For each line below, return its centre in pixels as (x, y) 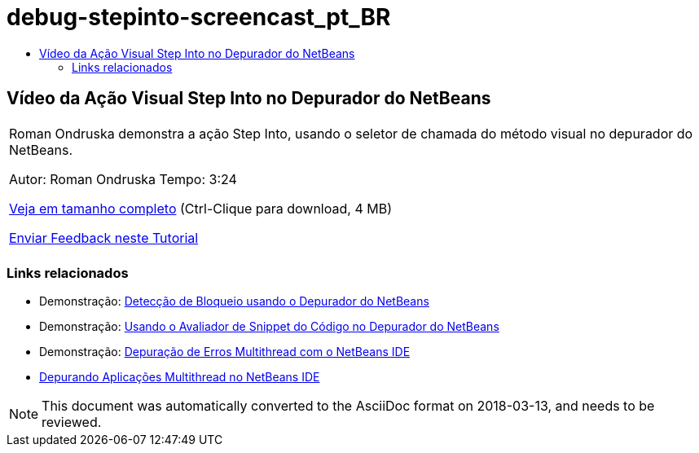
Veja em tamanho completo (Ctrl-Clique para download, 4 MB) (200, 208)
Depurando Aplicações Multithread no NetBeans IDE (180, 377)
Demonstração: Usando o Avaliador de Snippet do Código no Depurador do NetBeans (269, 327)
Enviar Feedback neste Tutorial (104, 237)
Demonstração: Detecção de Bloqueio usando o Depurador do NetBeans (234, 301)
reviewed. (72, 422)
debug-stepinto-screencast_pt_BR (199, 17)
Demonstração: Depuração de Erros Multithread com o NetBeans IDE (225, 352)
